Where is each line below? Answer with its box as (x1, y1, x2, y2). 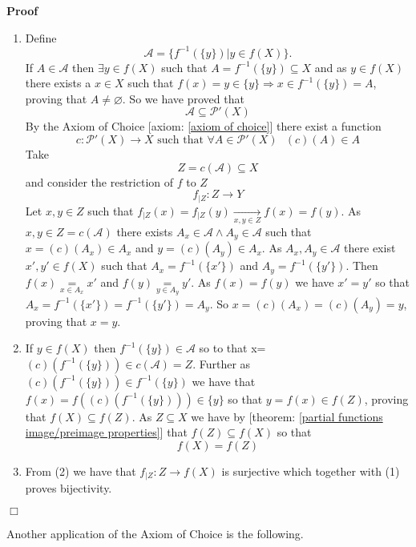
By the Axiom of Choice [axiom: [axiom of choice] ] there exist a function (25, 118, 382, 135)
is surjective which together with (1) (221, 462, 400, 479)
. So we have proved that (122, 90, 244, 107)
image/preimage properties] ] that (25, 424, 188, 440)
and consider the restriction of (25, 173, 174, 190)
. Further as (192, 355, 251, 372)
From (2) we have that (25, 462, 136, 479)
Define (25, 29, 57, 46)
